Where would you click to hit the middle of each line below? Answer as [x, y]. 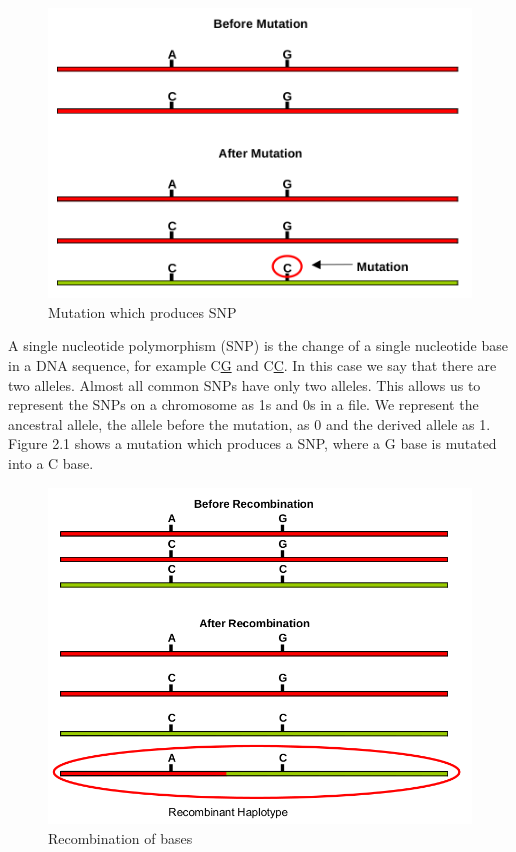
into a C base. [51, 462]
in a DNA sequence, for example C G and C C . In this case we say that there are [252, 364]
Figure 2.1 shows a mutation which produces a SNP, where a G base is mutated [252, 443]
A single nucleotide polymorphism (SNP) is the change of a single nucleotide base [258, 345]
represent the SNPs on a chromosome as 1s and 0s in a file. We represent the [243, 404]
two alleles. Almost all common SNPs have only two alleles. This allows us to [244, 384]
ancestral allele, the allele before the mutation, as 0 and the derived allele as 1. [249, 423]
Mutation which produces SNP [142, 311]
